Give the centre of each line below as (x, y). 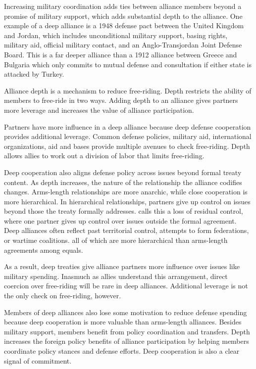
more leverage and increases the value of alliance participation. (99, 110)
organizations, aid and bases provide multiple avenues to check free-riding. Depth (127, 146)
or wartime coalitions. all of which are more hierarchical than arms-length (116, 240)
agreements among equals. (44, 250)
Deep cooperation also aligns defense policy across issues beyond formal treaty (123, 172)
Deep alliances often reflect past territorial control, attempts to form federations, (127, 230)
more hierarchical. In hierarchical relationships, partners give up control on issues (127, 201)
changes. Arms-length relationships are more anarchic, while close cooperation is (126, 192)
